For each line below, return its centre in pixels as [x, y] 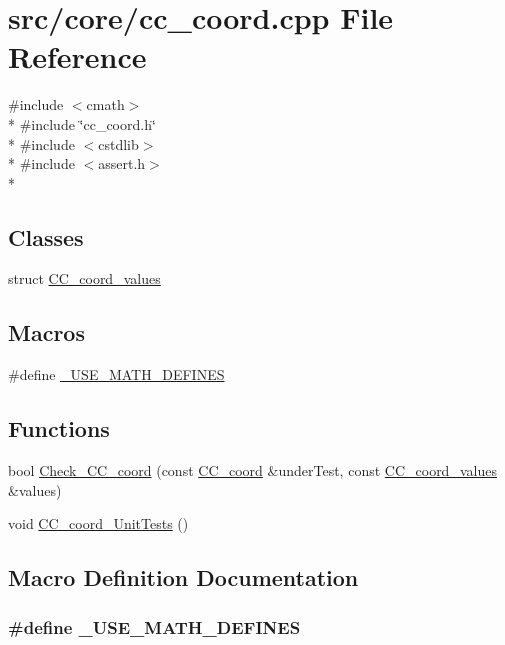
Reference [77, 56]
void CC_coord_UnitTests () [98, 523]
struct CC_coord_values [84, 278]
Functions [59, 428]
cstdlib [118, 143]
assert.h [122, 163]
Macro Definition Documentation [183, 577]
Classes [46, 236]
